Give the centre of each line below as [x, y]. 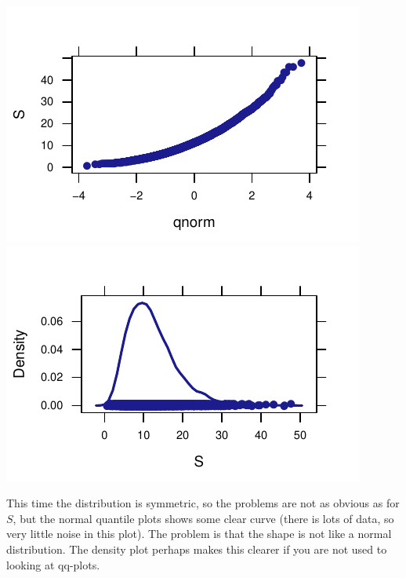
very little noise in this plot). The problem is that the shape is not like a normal [199, 534]
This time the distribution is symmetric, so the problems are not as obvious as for [203, 503]
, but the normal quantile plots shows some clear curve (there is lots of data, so [203, 518]
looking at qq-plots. [53, 564]
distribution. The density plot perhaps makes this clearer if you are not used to [197, 549]
